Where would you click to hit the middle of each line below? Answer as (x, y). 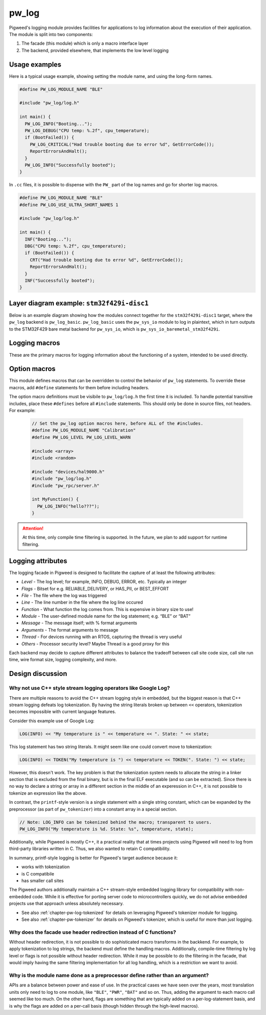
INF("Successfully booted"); (60, 280)
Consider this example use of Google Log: (52, 721)
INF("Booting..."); (48, 239)
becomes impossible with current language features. (63, 711)
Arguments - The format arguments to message (70, 630)
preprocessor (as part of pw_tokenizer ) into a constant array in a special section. (93, 809)
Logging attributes (38, 561)
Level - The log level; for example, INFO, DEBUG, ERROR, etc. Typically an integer (104, 582)
